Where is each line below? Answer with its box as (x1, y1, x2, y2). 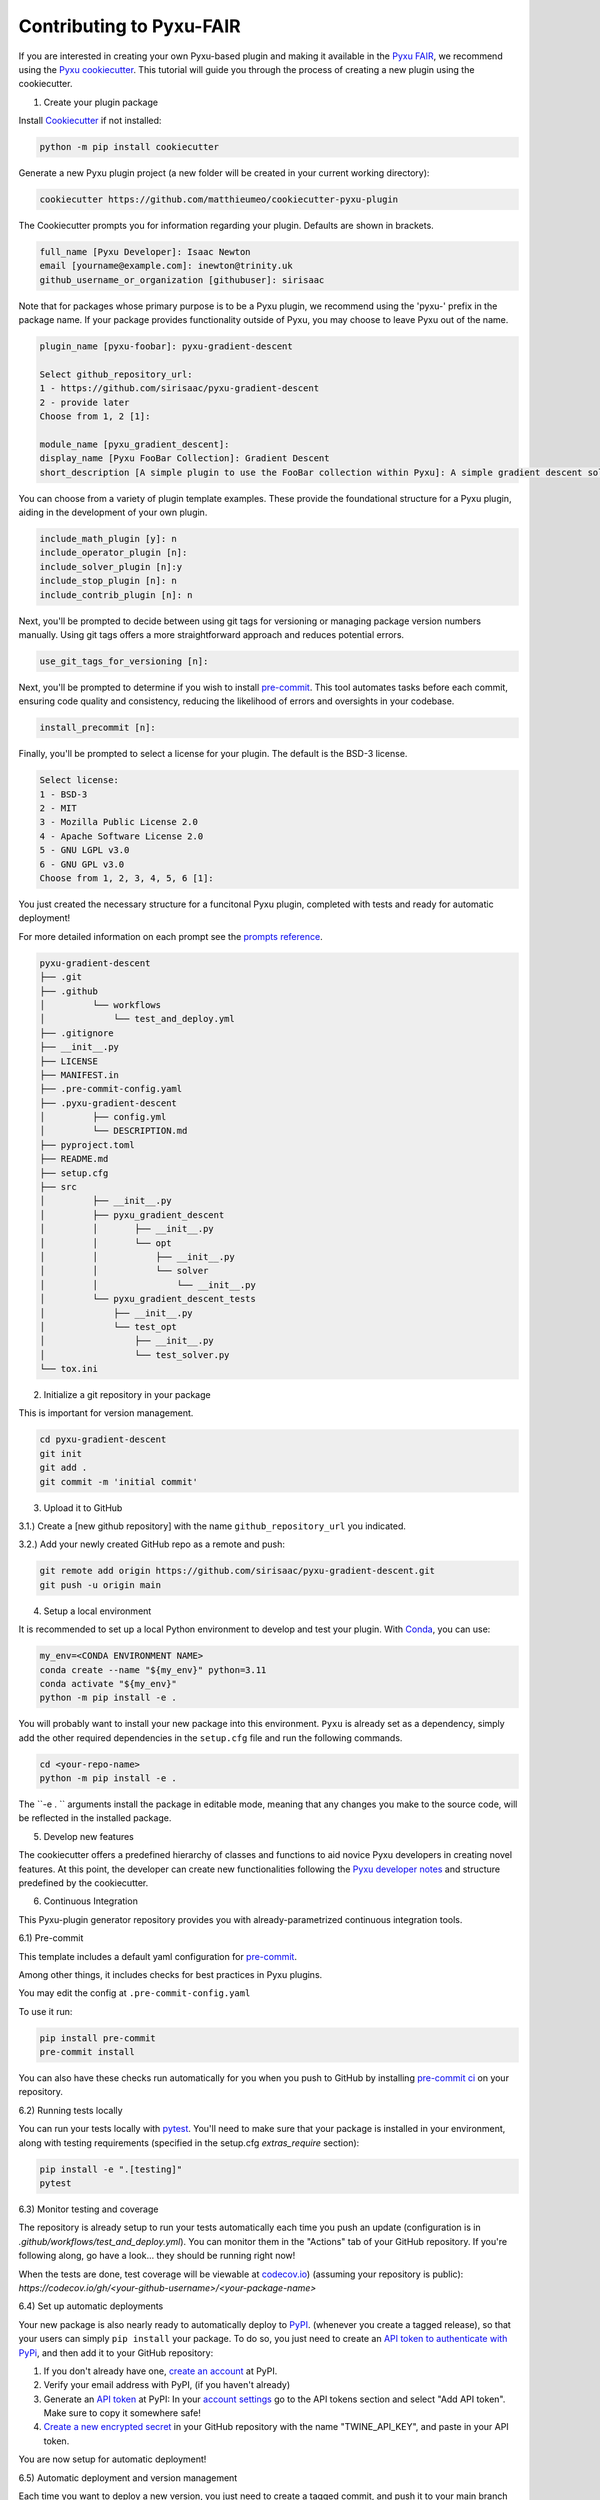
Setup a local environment (43, 1605, 152, 1617)
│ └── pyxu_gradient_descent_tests (39, 1293, 257, 1305)
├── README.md (39, 1153, 109, 1165)
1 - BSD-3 (39, 788, 88, 800)
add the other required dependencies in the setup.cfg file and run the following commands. (18, 1731, 403, 1744)
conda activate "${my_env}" (39, 1678, 177, 1689)
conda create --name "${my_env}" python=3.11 (39, 1664, 267, 1675)
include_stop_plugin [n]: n (39, 575, 177, 587)
